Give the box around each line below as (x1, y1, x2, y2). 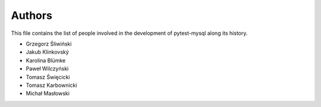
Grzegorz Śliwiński (26, 40, 72, 47)
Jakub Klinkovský (26, 48, 70, 56)
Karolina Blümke (26, 57, 66, 64)
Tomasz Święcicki (26, 73, 70, 80)
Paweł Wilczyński (26, 65, 69, 72)
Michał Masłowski (26, 90, 70, 97)
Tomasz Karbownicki (26, 82, 77, 89)
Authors (11, 9, 53, 22)
